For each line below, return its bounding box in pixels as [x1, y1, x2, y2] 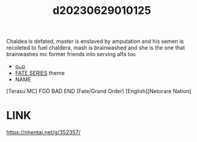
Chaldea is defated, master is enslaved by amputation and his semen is [6, 37, 184, 45]
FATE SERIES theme [15, 69, 65, 77]
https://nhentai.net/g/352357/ [6, 129, 81, 136]
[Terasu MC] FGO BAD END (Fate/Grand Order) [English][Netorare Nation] [6, 88, 192, 95]
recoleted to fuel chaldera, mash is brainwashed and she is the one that [6, 44, 185, 51]
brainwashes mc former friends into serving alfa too [6, 51, 136, 58]
